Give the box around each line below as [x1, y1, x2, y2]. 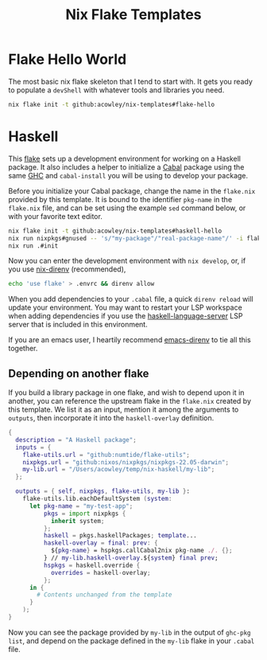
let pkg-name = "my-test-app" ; [29, 502, 133, 510]
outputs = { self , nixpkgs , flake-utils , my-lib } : [15, 487, 191, 495]
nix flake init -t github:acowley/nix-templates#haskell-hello [8, 227, 222, 235]
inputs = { [15, 443, 52, 451]
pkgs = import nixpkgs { [43, 510, 126, 517]
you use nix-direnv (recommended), [8, 264, 126, 274]
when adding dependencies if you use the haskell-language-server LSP [8, 311, 243, 321]
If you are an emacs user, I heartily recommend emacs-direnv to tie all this [8, 335, 252, 345]
